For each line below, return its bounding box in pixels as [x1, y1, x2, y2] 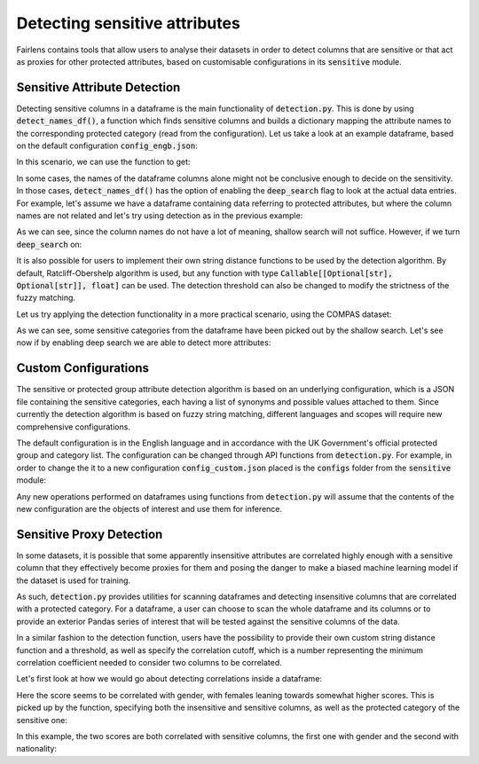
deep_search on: [16, 239, 82, 249]
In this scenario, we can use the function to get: [16, 156, 191, 168]
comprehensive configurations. [16, 421, 130, 432]
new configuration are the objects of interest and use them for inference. [16, 503, 283, 514]
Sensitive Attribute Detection [16, 80, 181, 95]
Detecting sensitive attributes [16, 13, 241, 33]
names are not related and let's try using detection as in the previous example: [16, 209, 303, 221]
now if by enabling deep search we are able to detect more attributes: [16, 337, 271, 348]
